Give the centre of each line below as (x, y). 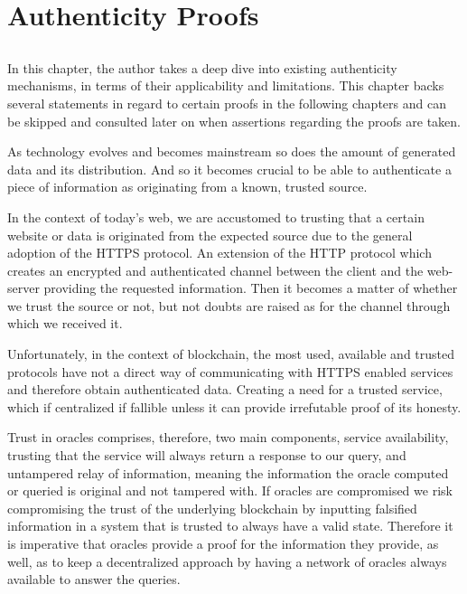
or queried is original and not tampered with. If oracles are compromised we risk (230, 490)
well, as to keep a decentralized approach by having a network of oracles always (227, 561)
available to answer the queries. (94, 579)
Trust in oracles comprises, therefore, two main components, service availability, (228, 437)
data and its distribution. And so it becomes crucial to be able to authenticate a (229, 169)
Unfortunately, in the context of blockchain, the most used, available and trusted (231, 354)
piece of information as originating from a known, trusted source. (187, 187)
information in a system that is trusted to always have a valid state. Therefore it (230, 526)
